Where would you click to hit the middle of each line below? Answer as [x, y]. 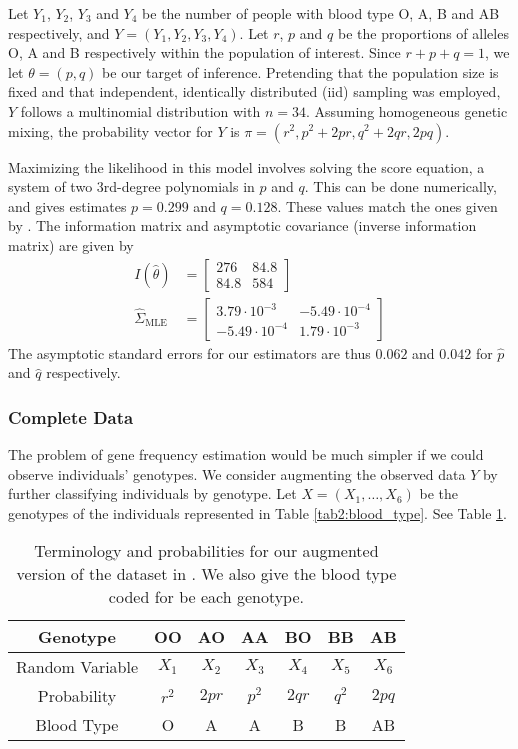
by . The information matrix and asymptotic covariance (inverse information [242, 225]
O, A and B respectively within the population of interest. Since [204, 52]
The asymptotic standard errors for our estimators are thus [189, 352]
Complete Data [71, 416]
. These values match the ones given [387, 205]
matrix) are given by [71, 244]
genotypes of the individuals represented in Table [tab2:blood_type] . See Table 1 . [257, 512]
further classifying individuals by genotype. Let [152, 493]
